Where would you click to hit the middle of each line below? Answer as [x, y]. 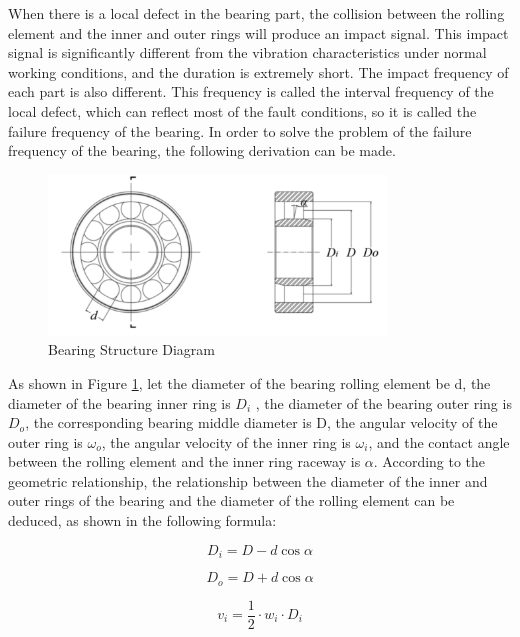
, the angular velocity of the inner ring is [226, 441]
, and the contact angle [439, 441]
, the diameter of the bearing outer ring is [383, 402]
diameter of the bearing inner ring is [119, 402]
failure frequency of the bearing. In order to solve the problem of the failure [240, 130]
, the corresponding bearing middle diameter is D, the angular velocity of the [261, 422]
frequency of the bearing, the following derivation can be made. [202, 150]
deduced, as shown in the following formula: [142, 520]
